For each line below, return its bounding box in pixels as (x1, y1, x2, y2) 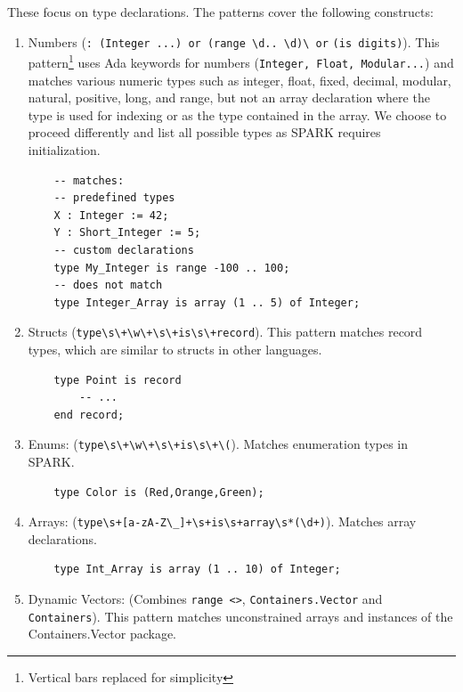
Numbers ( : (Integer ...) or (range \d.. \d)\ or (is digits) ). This (28, 32, 440, 51)
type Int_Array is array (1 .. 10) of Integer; (53, 563, 341, 576)
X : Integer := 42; (53, 208, 169, 222)
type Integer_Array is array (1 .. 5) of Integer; (53, 296, 361, 309)
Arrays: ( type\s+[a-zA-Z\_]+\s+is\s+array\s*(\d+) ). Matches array (28, 512, 417, 531)
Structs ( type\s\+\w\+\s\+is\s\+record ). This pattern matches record (28, 322, 423, 341)
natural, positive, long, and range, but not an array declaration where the (28, 88, 430, 107)
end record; (53, 408, 125, 421)
